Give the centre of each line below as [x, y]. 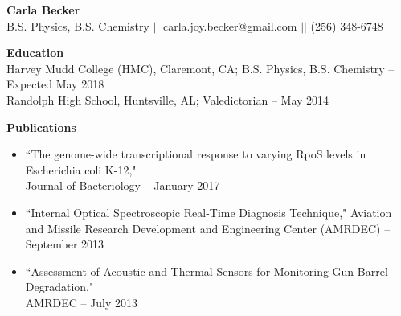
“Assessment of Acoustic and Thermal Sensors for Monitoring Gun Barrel [207, 271]
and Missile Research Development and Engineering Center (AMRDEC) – [208, 228]
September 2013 [65, 244]
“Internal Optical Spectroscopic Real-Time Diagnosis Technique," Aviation [209, 212]
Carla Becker [43, 10]
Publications [41, 127]
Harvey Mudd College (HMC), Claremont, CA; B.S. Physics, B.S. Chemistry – [200, 68]
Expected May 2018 [55, 84]
